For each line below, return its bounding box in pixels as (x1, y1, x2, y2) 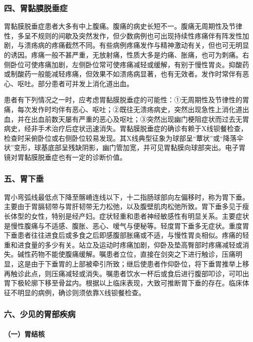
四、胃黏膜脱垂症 (4, 1, 68, 14)
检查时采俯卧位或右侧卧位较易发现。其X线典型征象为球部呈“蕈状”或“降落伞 (4, 133, 244, 143)
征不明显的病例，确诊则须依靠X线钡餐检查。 (4, 287, 145, 297)
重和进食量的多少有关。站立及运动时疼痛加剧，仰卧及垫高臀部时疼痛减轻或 (4, 239, 242, 249)
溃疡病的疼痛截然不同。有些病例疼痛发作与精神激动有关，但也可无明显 (24, 40, 249, 50)
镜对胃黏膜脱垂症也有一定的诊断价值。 (4, 152, 126, 162)
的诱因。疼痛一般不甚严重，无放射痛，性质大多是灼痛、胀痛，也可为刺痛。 (4, 50, 242, 59)
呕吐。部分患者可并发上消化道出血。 (17, 78, 133, 88)
